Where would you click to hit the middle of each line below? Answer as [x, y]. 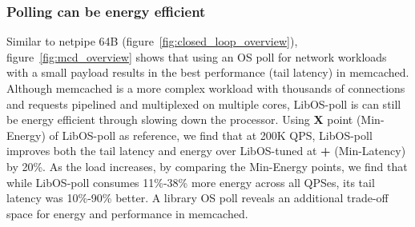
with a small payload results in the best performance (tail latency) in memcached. [208, 72]
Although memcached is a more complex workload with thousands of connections [206, 88]
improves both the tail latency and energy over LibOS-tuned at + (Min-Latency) [206, 151]
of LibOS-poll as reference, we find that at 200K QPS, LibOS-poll [211, 135]
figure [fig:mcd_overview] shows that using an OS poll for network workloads [197, 56]
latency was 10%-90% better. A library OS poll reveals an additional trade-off [197, 198]
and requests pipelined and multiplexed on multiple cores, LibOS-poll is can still [204, 104]
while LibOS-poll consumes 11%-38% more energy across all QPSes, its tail [191, 182]
